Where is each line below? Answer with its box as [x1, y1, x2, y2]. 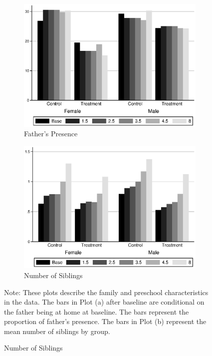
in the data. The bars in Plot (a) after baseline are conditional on [4, 297, 205, 307]
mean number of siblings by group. [4, 326, 110, 336]
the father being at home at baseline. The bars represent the [4, 306, 189, 317]
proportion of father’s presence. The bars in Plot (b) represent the [4, 316, 207, 327]
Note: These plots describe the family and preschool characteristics [4, 287, 209, 297]
